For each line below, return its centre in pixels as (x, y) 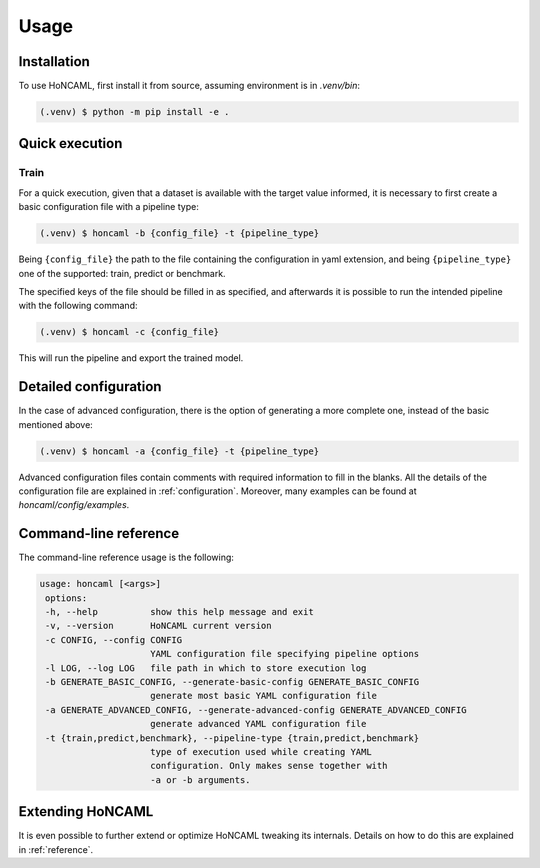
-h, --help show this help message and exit (179, 612)
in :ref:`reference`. (56, 849)
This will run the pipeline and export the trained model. (131, 358)
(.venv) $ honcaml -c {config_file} (129, 332)
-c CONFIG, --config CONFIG (114, 639)
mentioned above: (56, 424)
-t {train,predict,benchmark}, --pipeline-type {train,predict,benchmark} (232, 738)
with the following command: (78, 306)
